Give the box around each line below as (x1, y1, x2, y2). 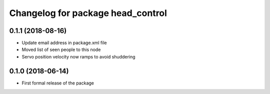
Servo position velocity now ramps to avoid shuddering (21, 53, 135, 59)
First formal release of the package (21, 80, 94, 86)
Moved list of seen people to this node (21, 46, 101, 52)
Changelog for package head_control (9, 7, 167, 18)
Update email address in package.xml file (21, 40, 107, 46)
